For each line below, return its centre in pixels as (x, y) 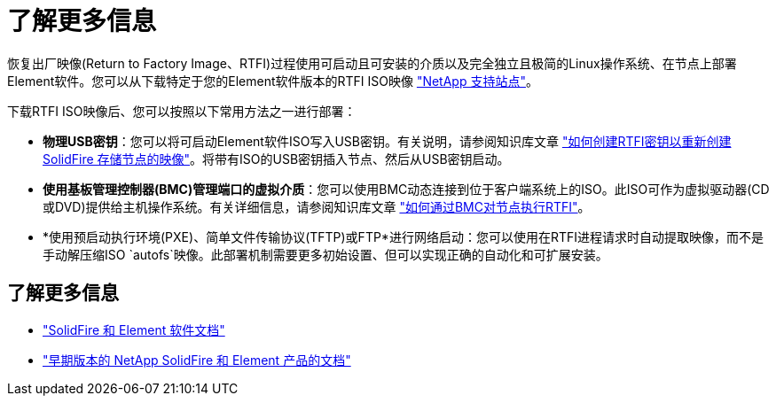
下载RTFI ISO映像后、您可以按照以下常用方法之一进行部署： (182, 111)
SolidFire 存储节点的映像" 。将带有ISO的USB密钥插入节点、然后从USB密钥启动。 (276, 159)
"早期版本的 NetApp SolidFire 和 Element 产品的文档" (197, 360)
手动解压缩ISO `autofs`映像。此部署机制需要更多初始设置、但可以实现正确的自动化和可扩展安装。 (325, 254)
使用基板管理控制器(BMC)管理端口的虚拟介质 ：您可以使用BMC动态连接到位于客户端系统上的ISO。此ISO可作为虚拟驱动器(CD (406, 189)
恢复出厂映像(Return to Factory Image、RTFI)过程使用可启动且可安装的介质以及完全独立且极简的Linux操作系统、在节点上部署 (372, 63)
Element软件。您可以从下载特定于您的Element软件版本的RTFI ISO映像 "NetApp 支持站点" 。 (273, 81)
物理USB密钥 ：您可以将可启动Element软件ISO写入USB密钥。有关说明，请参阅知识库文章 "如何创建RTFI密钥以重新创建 (387, 141)
